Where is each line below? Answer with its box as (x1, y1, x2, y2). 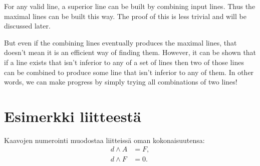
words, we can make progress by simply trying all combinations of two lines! (4, 76, 237, 87)
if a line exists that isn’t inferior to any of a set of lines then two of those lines (4, 56, 244, 67)
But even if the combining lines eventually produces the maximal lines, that (4, 37, 237, 47)
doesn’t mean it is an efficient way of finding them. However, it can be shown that (4, 47, 256, 57)
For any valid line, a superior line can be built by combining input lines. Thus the (4, 1, 255, 11)
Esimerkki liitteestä (4, 105, 141, 126)
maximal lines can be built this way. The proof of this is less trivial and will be (4, 10, 246, 21)
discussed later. (4, 20, 51, 31)
